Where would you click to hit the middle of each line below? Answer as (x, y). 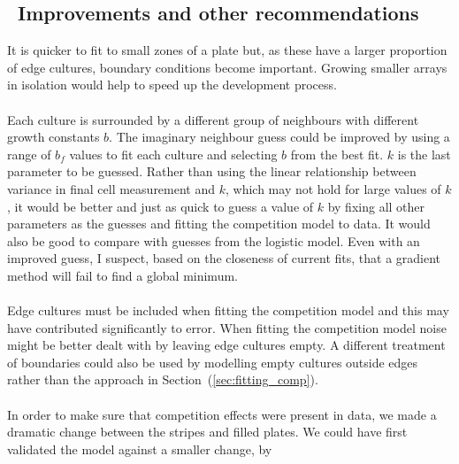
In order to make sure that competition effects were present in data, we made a (222, 414)
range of (29, 154)
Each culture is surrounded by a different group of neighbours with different (213, 119)
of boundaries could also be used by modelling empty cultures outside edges (213, 362)
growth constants (54, 137)
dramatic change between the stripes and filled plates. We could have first (207, 432)
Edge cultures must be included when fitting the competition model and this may (228, 310)
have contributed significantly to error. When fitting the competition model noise (227, 327)
